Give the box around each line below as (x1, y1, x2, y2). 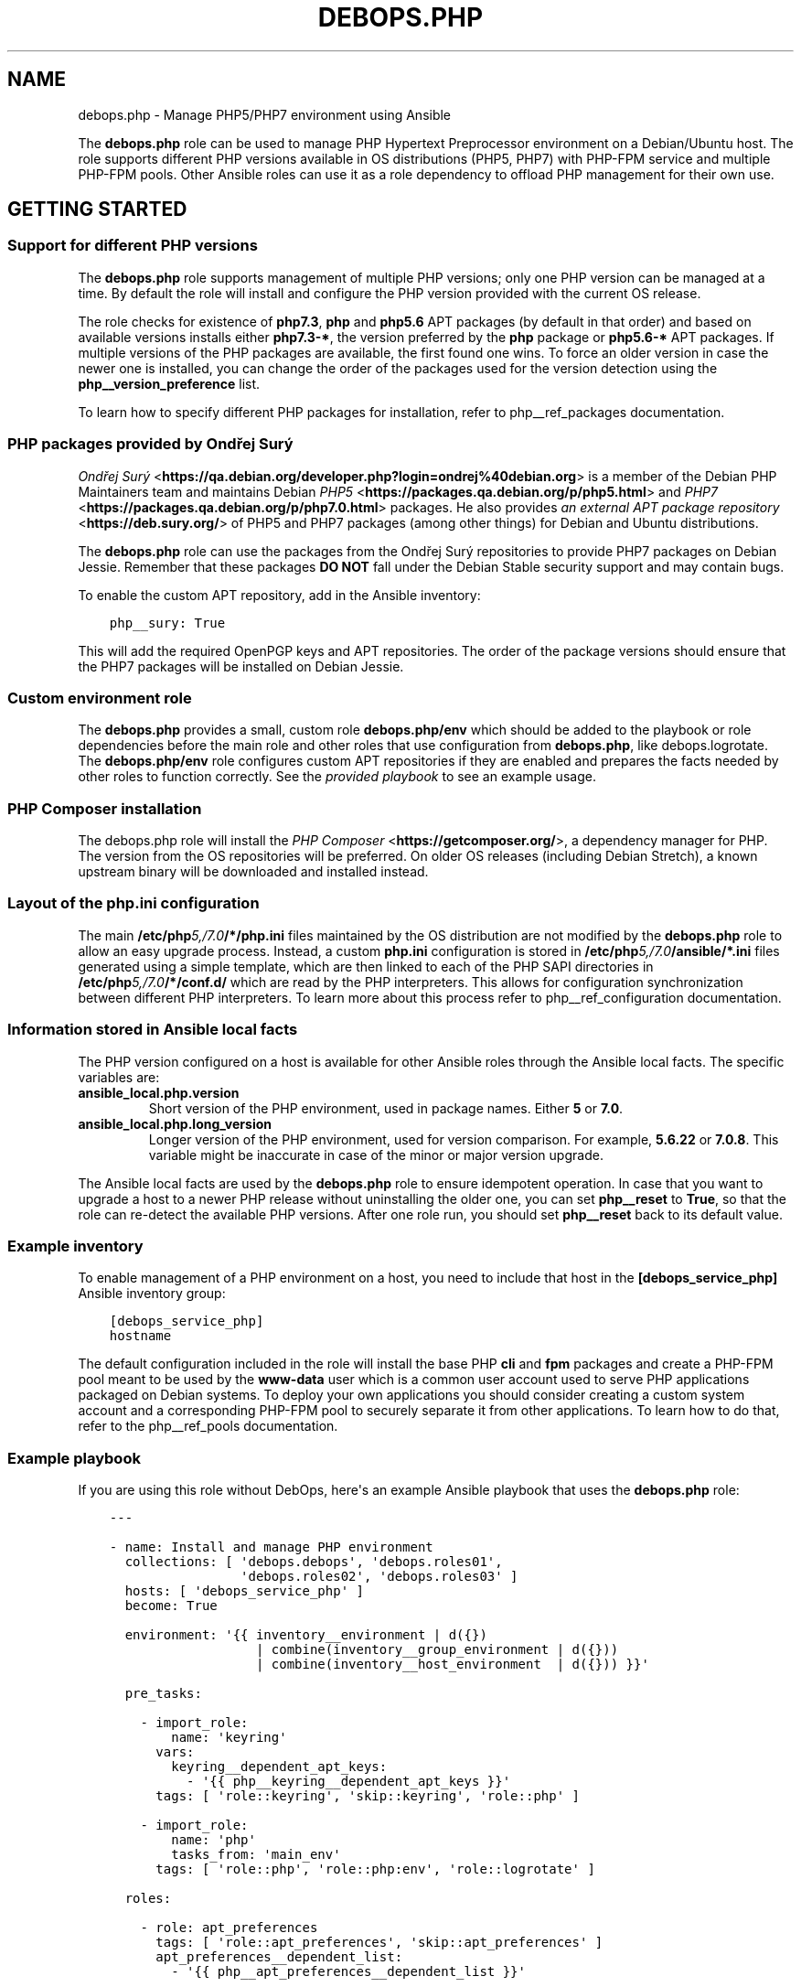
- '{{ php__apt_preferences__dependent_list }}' (171, 1964, 526, 1980)
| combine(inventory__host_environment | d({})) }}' (255, 1657, 649, 1672)
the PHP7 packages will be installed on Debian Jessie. (78, 658, 404, 674)
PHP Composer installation (7, 799, 202, 818)
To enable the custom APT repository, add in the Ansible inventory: (78, 586, 481, 603)
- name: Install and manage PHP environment (109, 1540, 433, 1555)
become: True (124, 1598, 218, 1614)
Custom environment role (7, 688, 192, 707)
